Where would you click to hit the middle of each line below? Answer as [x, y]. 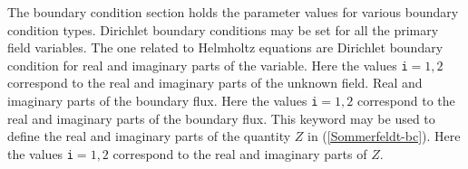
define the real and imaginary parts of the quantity [149, 136]
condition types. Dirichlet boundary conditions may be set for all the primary [223, 29]
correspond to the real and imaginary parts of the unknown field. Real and [215, 83]
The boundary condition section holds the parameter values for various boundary [233, 12]
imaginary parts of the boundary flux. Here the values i [163, 101]
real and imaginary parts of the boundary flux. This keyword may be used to [221, 118]
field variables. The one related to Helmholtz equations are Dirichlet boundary [225, 47]
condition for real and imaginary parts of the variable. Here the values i [208, 65]
